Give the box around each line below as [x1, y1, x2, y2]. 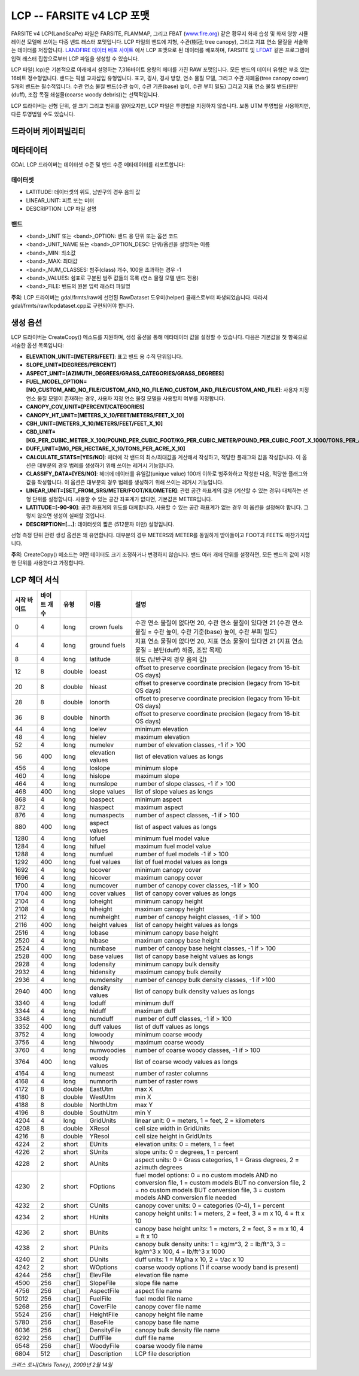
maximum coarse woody [135, 1038, 205, 1047]
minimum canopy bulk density [135, 960, 220, 968]
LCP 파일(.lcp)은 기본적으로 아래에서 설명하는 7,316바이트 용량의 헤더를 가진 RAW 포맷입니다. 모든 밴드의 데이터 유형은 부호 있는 [11, 66, 310, 73]
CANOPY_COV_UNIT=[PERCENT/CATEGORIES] [26, 403, 145, 410]
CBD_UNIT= [26, 428, 56, 435]
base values [89, 952, 124, 960]
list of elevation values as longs [135, 752, 224, 760]
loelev [89, 725, 107, 734]
